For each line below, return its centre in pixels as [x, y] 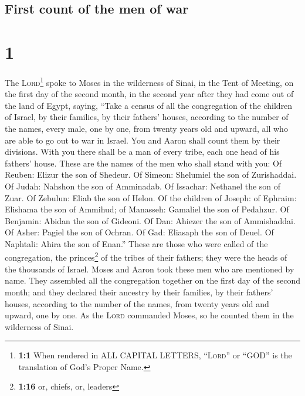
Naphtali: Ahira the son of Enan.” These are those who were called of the [136, 243]
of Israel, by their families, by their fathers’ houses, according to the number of [147, 117]
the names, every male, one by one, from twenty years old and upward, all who [146, 128]
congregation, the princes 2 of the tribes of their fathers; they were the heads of [146, 257]
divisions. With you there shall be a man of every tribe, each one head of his [142, 152]
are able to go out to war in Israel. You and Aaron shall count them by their [143, 140]
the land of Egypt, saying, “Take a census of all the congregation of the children [149, 105]
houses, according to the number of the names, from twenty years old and [137, 303]
